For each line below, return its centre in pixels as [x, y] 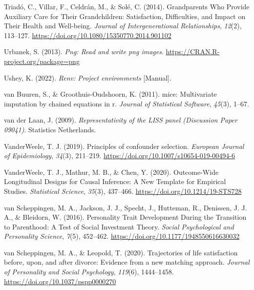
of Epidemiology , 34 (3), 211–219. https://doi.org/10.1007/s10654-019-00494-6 [119, 155]
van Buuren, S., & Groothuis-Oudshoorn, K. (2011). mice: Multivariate [110, 94]
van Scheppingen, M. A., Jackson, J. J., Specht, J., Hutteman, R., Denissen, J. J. [126, 207]
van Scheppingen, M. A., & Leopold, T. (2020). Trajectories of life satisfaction [121, 252]
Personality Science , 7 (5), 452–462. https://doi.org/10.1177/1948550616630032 [122, 236]
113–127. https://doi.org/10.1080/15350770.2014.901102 [88, 35]
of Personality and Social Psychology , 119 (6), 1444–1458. [89, 272]
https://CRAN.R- [193, 52]
